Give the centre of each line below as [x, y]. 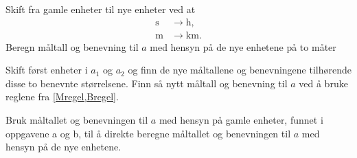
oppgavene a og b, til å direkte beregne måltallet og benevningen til [148, 133]
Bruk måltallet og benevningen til [77, 120]
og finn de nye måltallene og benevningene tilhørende [240, 70]
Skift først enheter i [47, 70]
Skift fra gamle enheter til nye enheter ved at [101, 9]
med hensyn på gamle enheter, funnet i [241, 120]
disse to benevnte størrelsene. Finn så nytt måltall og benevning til [147, 83]
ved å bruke [323, 83]
